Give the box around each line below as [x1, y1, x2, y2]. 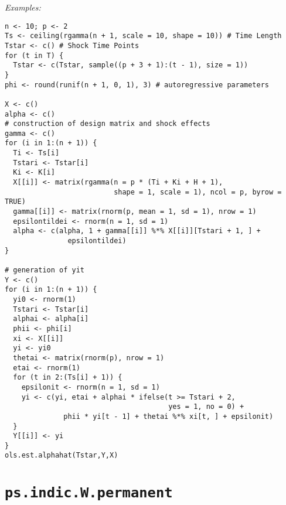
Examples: [5, 1, 41, 13]
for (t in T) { [5, 51, 64, 60]
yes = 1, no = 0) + [168, 402, 244, 411]
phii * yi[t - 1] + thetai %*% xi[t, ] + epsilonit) [63, 412, 274, 421]
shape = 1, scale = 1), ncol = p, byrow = [114, 187, 282, 196]
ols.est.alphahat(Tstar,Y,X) [5, 451, 118, 460]
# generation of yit [5, 266, 85, 274]
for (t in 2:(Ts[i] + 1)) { [13, 373, 122, 382]
